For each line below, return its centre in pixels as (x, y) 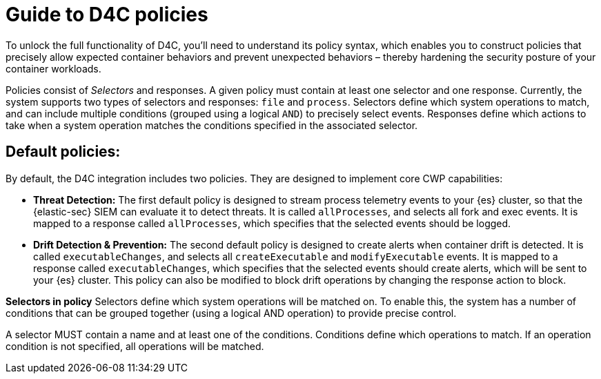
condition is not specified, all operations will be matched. (135, 346)
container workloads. (53, 68)
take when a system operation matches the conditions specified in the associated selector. (212, 125)
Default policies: (63, 152)
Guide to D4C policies (107, 14)
